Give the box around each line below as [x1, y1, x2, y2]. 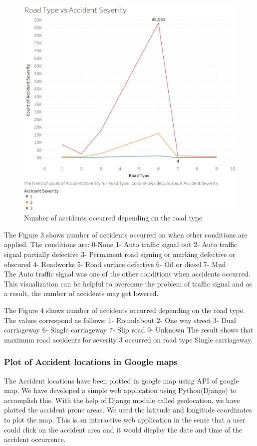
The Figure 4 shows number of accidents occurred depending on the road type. [4, 304, 245, 315]
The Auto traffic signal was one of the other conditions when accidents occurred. [4, 268, 251, 279]
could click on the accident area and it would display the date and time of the [4, 424, 243, 434]
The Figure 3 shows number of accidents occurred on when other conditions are [4, 229, 248, 239]
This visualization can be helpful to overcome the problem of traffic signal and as [4, 278, 253, 288]
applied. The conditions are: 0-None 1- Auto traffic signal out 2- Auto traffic [4, 239, 238, 249]
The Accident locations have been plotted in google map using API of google [4, 375, 239, 385]
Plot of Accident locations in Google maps [4, 355, 178, 368]
